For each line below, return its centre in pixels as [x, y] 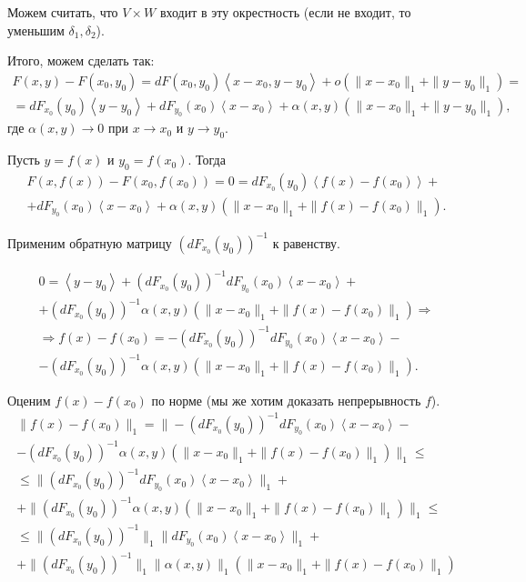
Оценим [29, 400]
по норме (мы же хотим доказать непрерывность [286, 400]
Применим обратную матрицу [90, 242]
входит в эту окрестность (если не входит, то [285, 12]
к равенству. [306, 242]
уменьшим [36, 30]
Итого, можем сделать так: [81, 60]
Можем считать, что [63, 12]
